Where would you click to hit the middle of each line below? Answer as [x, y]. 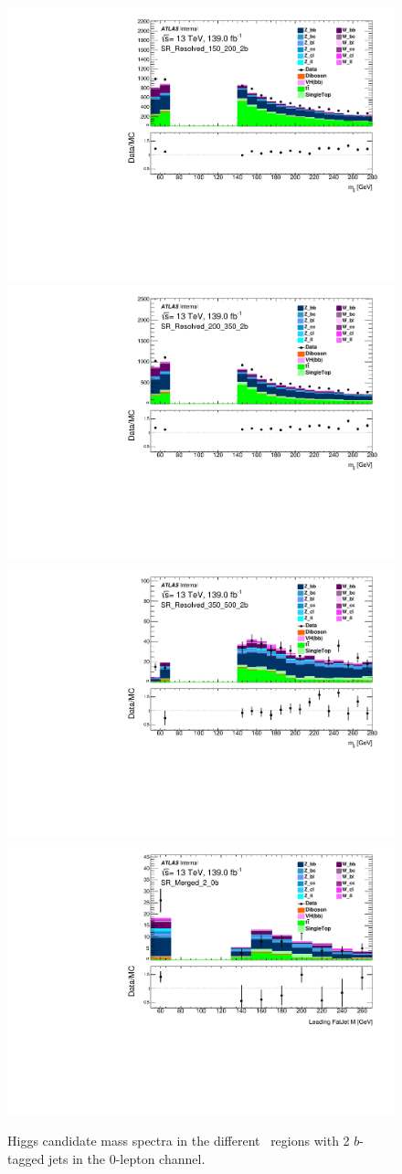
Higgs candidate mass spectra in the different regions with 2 [179, 1140]
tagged [26, 1158]
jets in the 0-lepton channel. [127, 1158]
